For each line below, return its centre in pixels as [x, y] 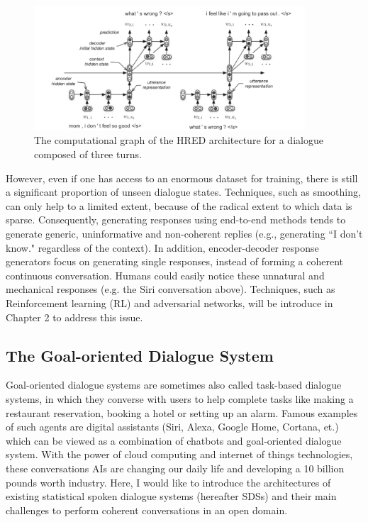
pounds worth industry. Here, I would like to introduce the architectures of [168, 482]
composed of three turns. [88, 154]
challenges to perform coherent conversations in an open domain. [147, 510]
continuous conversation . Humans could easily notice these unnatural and [165, 275]
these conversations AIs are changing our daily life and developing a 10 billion [175, 468]
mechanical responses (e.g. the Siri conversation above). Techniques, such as [171, 289]
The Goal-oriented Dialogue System [140, 355]
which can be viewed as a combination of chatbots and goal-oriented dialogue [174, 440]
